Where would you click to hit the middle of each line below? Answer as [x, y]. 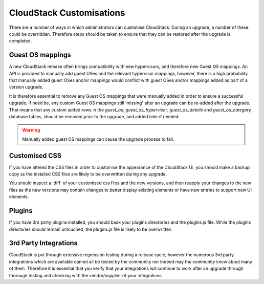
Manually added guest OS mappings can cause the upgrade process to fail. [98, 139]
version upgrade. [26, 87]
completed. [20, 41]
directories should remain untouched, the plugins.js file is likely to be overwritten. [91, 229]
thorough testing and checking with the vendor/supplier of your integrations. [86, 275]
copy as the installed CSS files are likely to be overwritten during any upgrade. [88, 174]
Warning [31, 130]
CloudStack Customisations [67, 13]
